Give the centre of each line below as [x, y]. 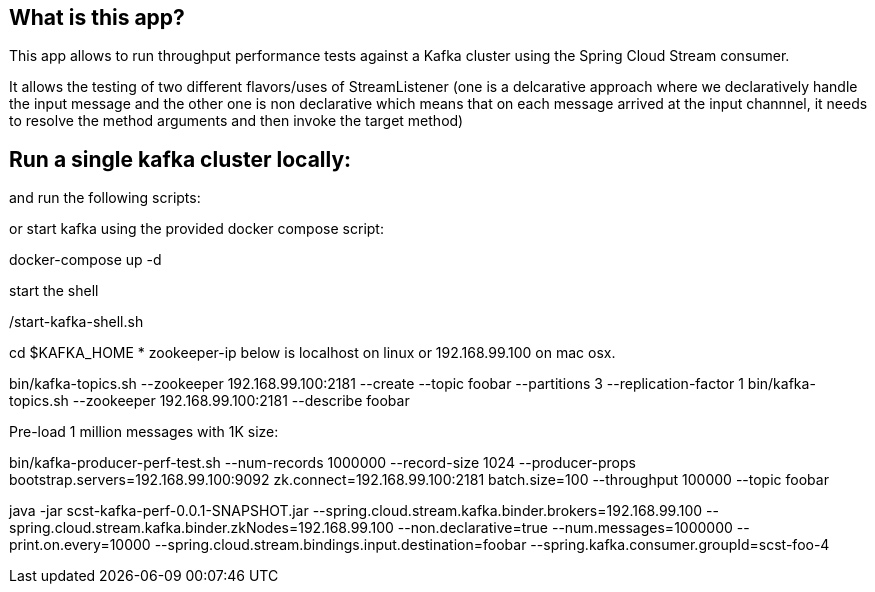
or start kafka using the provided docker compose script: [196, 229]
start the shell [54, 291]
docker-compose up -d [85, 260]
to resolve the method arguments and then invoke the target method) [236, 121]
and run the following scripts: [105, 198]
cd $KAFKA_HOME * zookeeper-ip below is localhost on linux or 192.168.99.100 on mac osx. [312, 353]
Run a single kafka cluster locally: [180, 159]
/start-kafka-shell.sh [76, 322]
